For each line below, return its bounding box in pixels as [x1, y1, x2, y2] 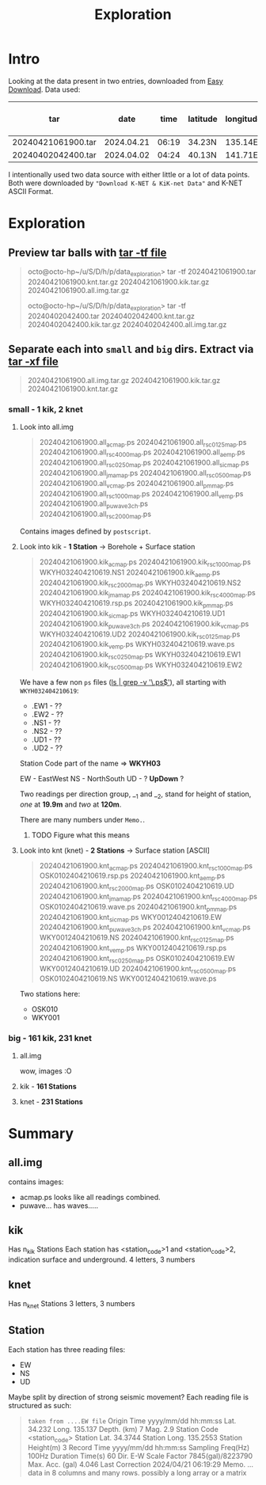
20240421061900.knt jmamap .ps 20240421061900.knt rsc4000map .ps [39, 891, 257, 903]
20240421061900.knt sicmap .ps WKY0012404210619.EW [39, 912, 222, 924]
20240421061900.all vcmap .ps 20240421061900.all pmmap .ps [39, 478, 234, 490]
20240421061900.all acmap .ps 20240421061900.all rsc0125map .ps [39, 437, 247, 449]
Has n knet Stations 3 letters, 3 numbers [8, 1299, 135, 1310]
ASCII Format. [8, 186, 54, 196]
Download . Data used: [8, 85, 81, 94]
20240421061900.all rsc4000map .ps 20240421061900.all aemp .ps [39, 447, 245, 459]
